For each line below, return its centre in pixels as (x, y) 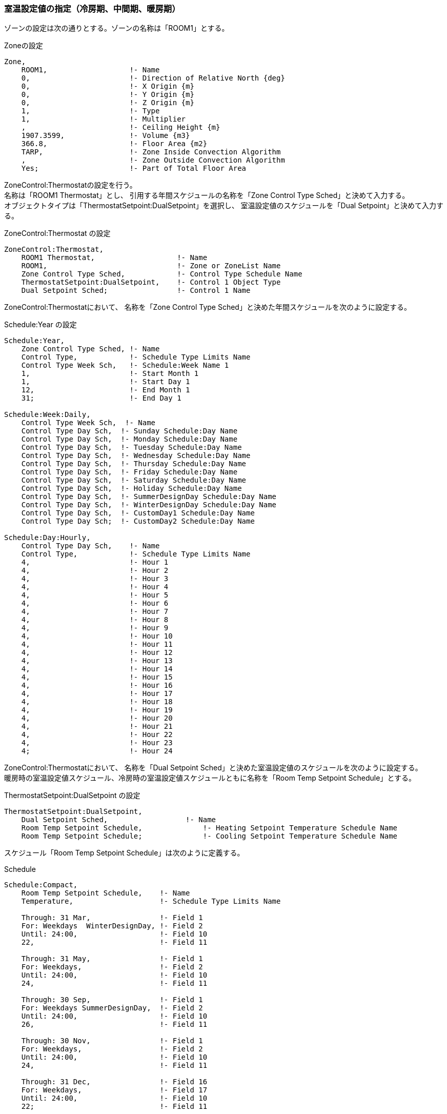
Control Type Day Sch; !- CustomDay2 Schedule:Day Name (138, 521)
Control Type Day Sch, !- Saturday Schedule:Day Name (134, 480)
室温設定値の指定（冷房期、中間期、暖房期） (92, 9)
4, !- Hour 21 (97, 727)
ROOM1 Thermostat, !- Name (114, 258)
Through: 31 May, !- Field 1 (112, 959)
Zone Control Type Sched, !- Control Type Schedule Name (162, 274)
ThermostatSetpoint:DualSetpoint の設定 (72, 795)
